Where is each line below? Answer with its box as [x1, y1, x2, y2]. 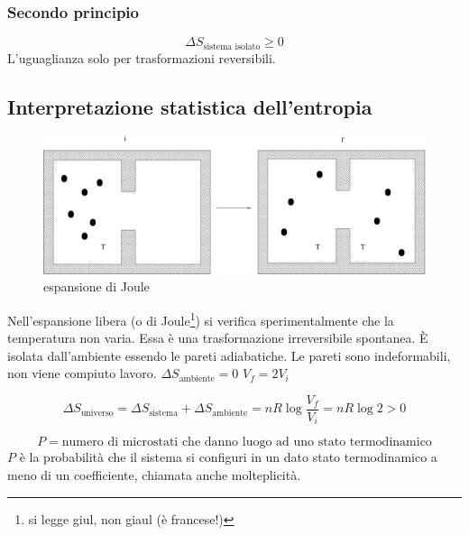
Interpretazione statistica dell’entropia [7, 92, 372, 120]
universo [80, 408, 114, 418]
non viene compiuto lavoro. [7, 364, 157, 383]
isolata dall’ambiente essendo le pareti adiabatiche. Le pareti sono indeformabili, [7, 346, 451, 364]
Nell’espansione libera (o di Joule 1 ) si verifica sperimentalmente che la [7, 308, 394, 329]
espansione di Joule [43, 277, 150, 296]
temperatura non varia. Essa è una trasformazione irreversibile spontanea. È [7, 328, 428, 347]
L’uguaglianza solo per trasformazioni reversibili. [7, 48, 276, 67]
